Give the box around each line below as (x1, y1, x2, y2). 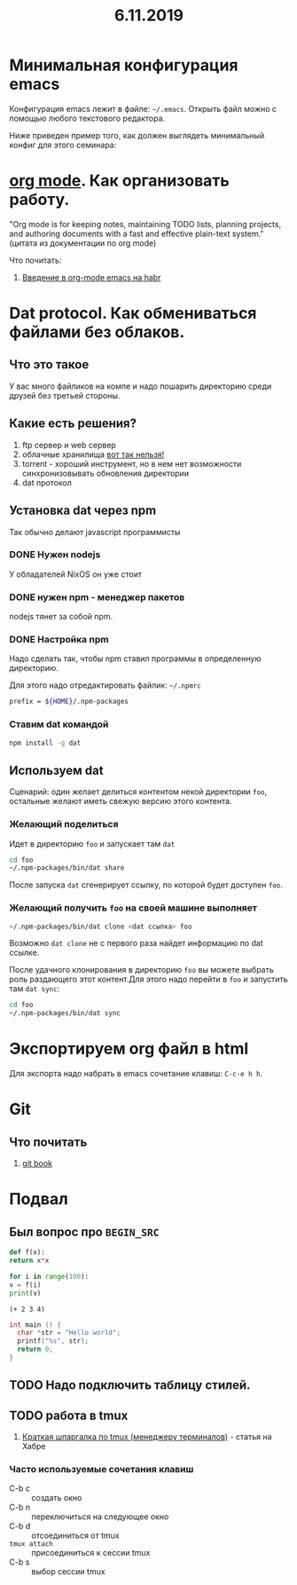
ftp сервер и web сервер (21, 439, 117, 450)
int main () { (9, 1320, 62, 1329)
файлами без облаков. (9, 322, 185, 343)
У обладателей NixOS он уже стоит (9, 569, 142, 580)
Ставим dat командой (9, 718, 109, 730)
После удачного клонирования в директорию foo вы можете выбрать (9, 965, 275, 975)
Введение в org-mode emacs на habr (21, 272, 161, 282)
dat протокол (21, 477, 73, 488)
